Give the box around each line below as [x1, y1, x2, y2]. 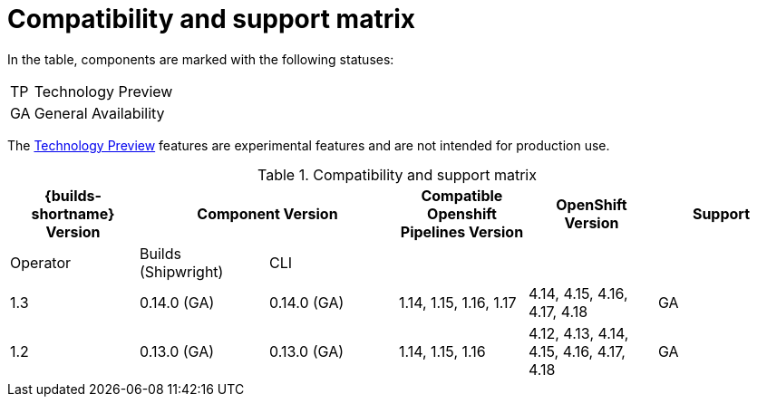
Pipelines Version [400, 222, 524, 241]
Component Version [197, 204, 338, 223]
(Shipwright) [139, 262, 224, 281]
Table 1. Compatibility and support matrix [257, 165, 537, 184]
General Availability [34, 103, 165, 122]
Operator [10, 253, 72, 272]
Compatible [421, 186, 503, 205]
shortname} [31, 204, 115, 223]
